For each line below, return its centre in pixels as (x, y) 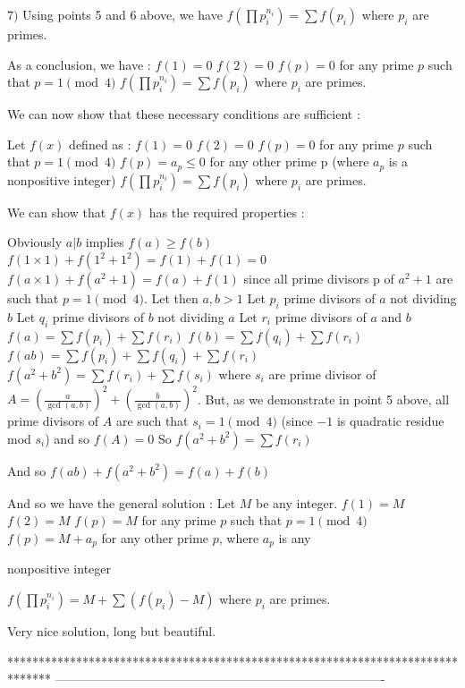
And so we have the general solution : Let (122, 502)
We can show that (57, 212)
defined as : (100, 144)
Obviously (35, 242)
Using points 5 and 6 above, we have (123, 14)
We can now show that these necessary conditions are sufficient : (184, 114)
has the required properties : (227, 212)
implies (105, 242)
